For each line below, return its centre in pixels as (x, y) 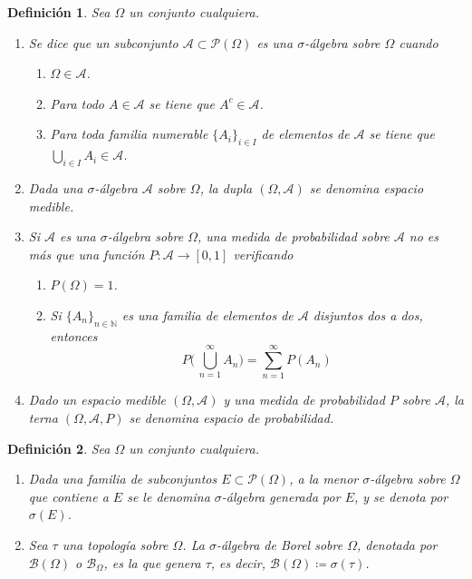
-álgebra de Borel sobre (279, 545)
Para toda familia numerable (129, 134)
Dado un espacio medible (97, 400)
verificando (263, 254)
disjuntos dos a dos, (368, 314)
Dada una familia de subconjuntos (123, 479)
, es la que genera (152, 562)
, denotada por (397, 545)
